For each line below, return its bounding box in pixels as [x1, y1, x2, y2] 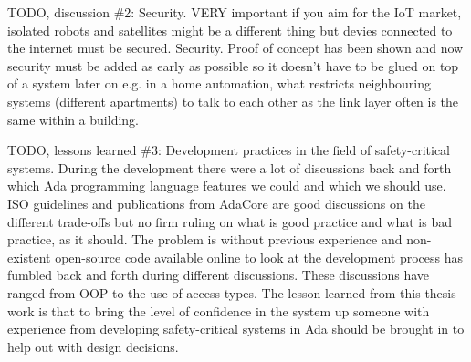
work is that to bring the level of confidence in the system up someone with [7, 301, 430, 320]
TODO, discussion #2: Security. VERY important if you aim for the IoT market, [7, 3, 462, 21]
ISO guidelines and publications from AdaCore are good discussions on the [7, 193, 425, 212]
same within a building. [7, 109, 139, 129]
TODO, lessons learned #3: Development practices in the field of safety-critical [7, 140, 451, 160]
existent [7, 247, 51, 266]
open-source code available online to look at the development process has [55, 247, 463, 266]
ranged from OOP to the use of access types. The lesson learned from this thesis [7, 283, 456, 302]
